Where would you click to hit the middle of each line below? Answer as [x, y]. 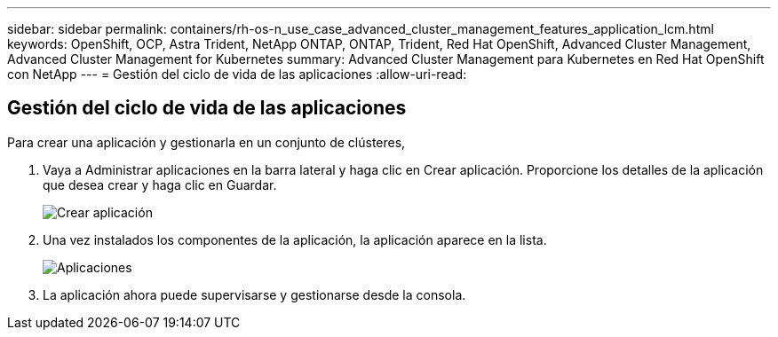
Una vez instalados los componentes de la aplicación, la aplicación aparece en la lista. [295, 239]
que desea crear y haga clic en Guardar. [160, 184]
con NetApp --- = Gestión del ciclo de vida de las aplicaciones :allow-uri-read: [237, 74]
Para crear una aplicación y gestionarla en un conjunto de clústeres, [206, 142]
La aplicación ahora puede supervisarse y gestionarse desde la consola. [254, 294]
